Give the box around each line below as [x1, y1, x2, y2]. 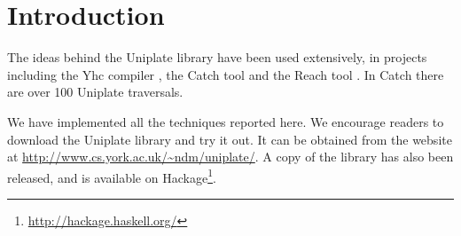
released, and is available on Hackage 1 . [7, 165, 216, 186]
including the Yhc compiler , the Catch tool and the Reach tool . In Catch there [7, 65, 444, 83]
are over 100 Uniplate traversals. [7, 83, 184, 101]
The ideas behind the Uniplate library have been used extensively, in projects [7, 48, 427, 67]
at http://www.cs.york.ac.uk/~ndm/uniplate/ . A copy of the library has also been [7, 147, 454, 166]
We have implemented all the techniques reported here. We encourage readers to [7, 112, 444, 130]
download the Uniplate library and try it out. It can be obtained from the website [7, 130, 452, 148]
